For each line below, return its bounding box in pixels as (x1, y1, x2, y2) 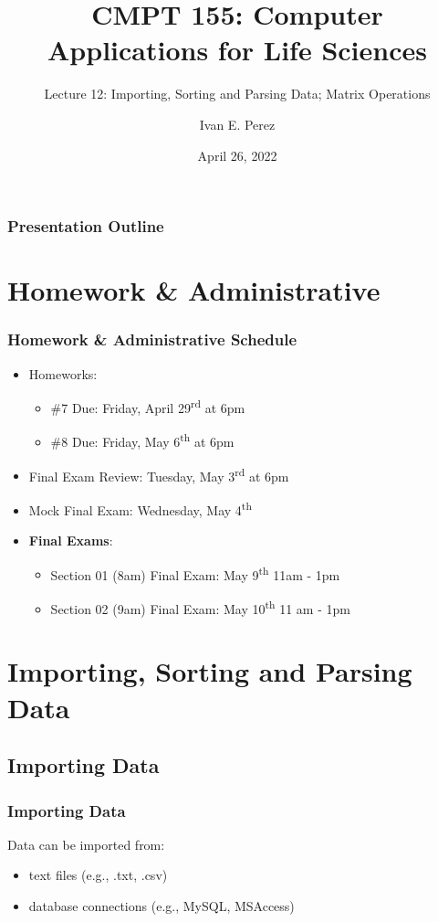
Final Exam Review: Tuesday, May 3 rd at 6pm (28, 463, 289, 485)
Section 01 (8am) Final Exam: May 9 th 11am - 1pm (50, 562, 340, 584)
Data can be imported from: (7, 834, 165, 853)
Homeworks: (28, 364, 98, 383)
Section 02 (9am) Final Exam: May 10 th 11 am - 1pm (50, 597, 350, 618)
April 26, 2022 (197, 145, 277, 164)
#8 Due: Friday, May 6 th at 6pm (50, 429, 235, 451)
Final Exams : (28, 531, 113, 550)
